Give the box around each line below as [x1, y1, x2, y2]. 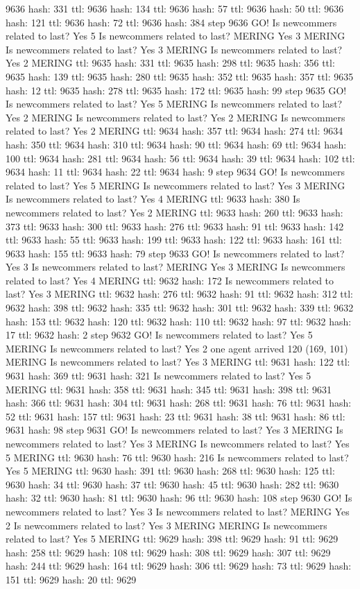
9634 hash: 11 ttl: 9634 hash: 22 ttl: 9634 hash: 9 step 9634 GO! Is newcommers [6, 164, 345, 179]
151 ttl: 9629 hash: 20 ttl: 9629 [6, 572, 137, 586]
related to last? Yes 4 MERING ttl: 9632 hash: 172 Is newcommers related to [6, 273, 334, 287]
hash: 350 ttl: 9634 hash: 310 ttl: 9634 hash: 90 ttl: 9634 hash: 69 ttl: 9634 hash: [6, 137, 347, 151]
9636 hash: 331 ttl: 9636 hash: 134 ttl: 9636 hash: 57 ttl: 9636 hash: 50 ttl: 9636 [6, 1, 344, 15]
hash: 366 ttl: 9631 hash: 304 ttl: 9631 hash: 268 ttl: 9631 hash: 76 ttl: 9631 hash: [6, 395, 352, 410]
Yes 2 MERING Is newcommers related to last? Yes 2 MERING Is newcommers [6, 110, 345, 124]
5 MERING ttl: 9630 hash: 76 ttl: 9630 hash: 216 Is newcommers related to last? [6, 450, 349, 464]
